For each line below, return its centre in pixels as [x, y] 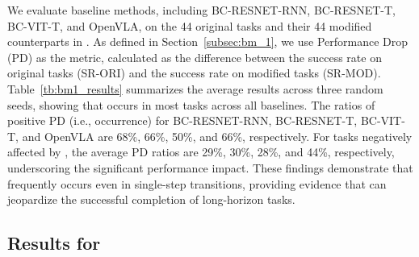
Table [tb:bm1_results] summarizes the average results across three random [195, 88]
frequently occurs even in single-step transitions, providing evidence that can [197, 183]
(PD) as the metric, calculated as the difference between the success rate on [195, 57]
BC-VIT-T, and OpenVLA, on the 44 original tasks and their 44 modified [190, 25]
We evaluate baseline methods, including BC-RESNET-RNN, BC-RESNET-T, [202, 10]
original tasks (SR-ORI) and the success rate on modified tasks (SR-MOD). [194, 73]
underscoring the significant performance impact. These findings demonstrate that [210, 167]
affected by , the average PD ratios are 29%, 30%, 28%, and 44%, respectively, [201, 152]
